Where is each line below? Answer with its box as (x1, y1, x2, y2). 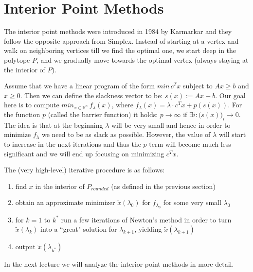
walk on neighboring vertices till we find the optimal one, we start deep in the (4, 45, 236, 55)
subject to (183, 81, 213, 91)
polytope (4, 54, 30, 65)
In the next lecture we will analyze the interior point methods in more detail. (4, 259, 234, 269)
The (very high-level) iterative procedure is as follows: (4, 165, 165, 175)
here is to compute (4, 100, 59, 110)
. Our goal (215, 90, 246, 100)
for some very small (163, 197, 221, 207)
